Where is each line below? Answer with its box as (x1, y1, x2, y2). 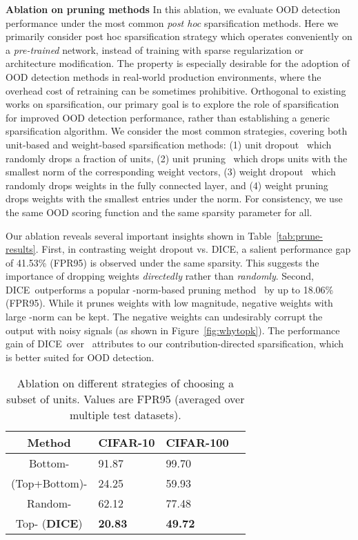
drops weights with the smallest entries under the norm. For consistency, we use (6, 191, 343, 206)
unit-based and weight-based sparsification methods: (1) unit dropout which (6, 137, 332, 151)
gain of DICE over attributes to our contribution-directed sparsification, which (6, 336, 344, 351)
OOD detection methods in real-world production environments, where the (6, 69, 321, 84)
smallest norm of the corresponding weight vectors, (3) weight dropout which (6, 164, 336, 179)
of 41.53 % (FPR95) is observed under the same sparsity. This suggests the (6, 255, 319, 269)
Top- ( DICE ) (15, 515, 83, 532)
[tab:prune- (276, 228, 323, 242)
